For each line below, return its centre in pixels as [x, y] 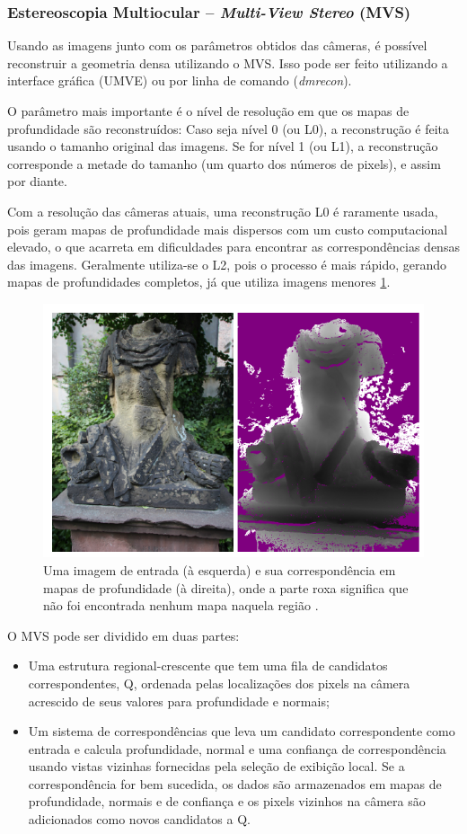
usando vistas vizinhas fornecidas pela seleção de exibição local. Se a [216, 766]
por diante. [37, 181]
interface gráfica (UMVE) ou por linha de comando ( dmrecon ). [180, 80]
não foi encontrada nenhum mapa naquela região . [181, 605]
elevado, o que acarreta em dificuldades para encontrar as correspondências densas [233, 247]
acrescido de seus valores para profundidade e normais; [179, 701]
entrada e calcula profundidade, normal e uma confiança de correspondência [237, 748]
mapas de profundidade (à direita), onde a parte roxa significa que [226, 587]
